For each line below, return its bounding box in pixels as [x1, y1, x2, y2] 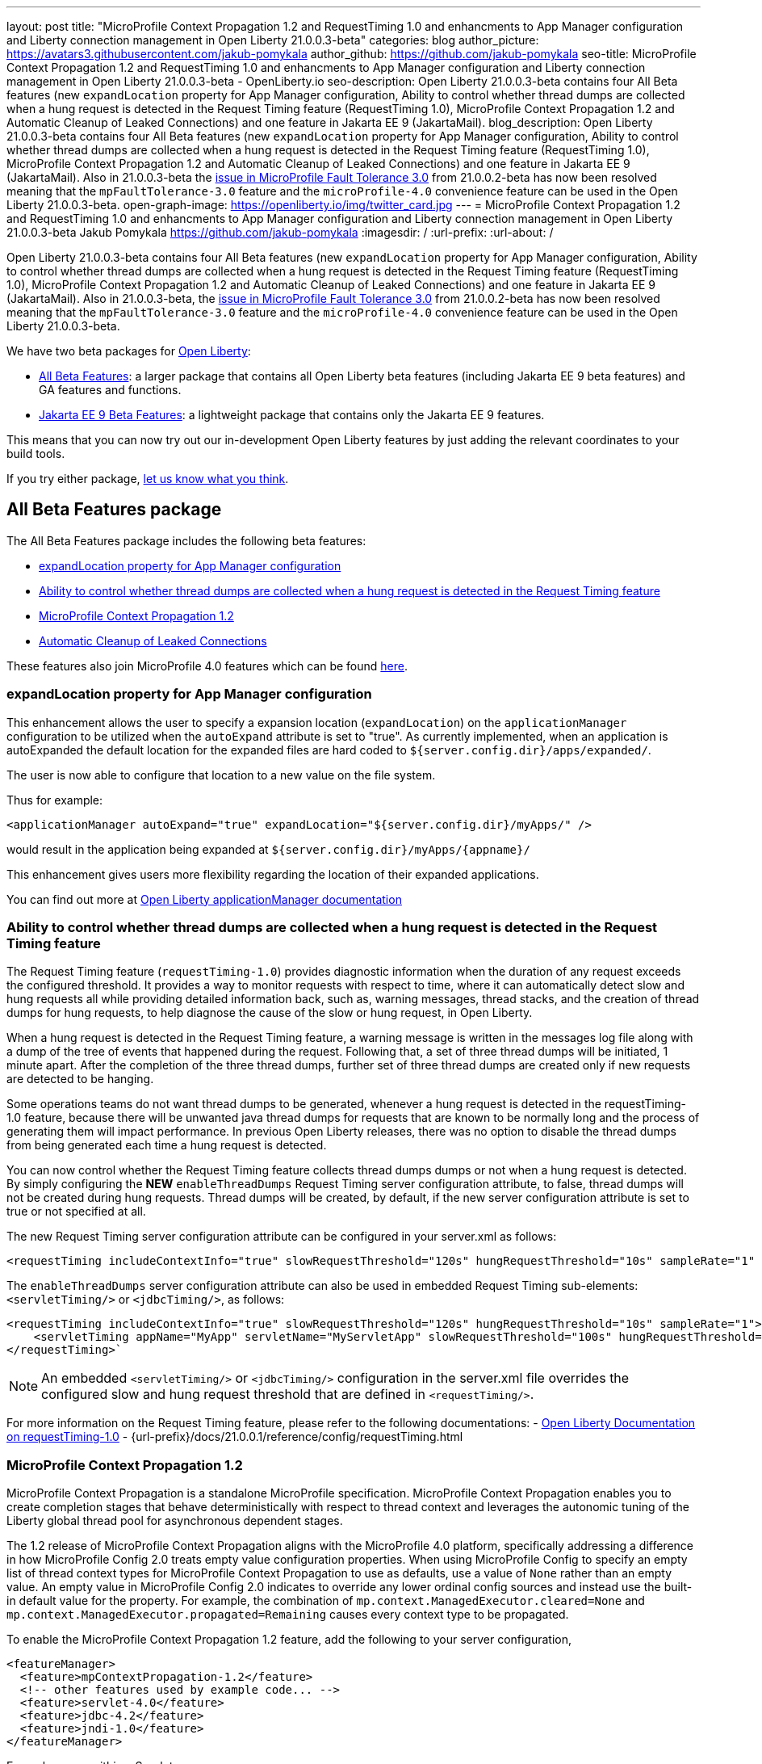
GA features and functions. [39, 383, 182, 397]
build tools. [6, 447, 65, 460]
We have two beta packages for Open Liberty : [6, 344, 251, 358]
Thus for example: [6, 792, 103, 807]
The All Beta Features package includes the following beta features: [6, 533, 366, 548]
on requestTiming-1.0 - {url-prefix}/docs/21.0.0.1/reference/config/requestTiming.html [6, 1430, 463, 1444]
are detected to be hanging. [6, 1072, 154, 1086]
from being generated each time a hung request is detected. [6, 1138, 327, 1153]
